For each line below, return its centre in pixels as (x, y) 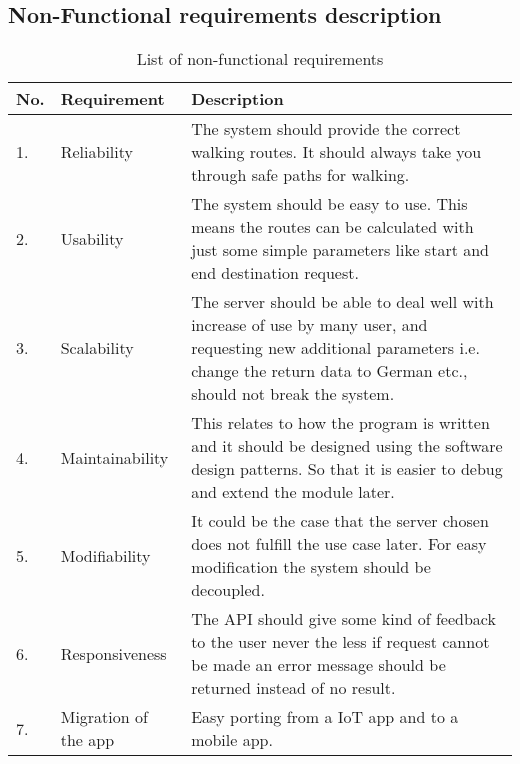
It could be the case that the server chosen (340, 521)
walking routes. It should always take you (336, 152)
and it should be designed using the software (347, 446)
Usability (92, 238)
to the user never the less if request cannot (340, 642)
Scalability (97, 348)
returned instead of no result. (293, 688)
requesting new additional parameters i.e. (335, 348)
